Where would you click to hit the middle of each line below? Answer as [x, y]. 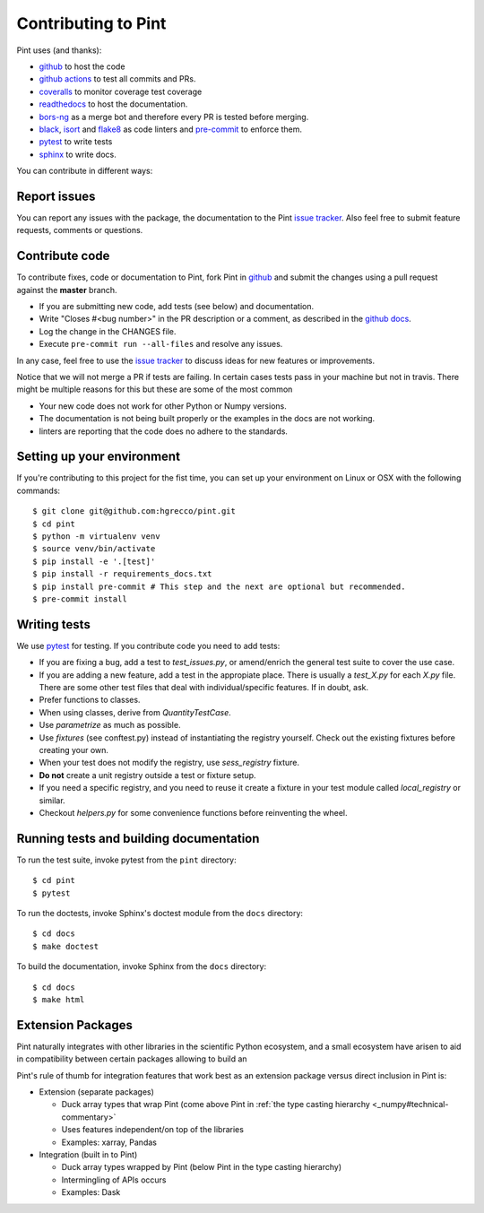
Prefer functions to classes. [90, 700]
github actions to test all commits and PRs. [117, 79]
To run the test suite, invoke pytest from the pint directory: [126, 860]
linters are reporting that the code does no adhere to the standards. [164, 431]
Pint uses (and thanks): [59, 50]
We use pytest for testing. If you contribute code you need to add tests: [148, 645]
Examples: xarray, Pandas [109, 1142]
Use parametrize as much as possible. [110, 725]
